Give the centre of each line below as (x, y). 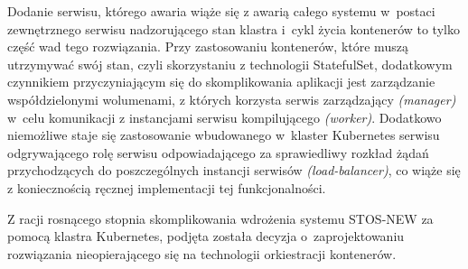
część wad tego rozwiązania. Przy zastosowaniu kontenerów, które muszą (208, 46)
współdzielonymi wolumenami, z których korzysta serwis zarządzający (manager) (232, 99)
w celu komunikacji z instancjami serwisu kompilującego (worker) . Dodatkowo (225, 117)
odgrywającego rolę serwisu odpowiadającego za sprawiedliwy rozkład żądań (218, 152)
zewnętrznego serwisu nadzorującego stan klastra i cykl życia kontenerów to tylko (234, 28)
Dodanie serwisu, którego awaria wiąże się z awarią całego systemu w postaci (221, 11)
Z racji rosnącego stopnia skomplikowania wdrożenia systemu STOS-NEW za (220, 218)
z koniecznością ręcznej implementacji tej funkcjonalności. (167, 187)
